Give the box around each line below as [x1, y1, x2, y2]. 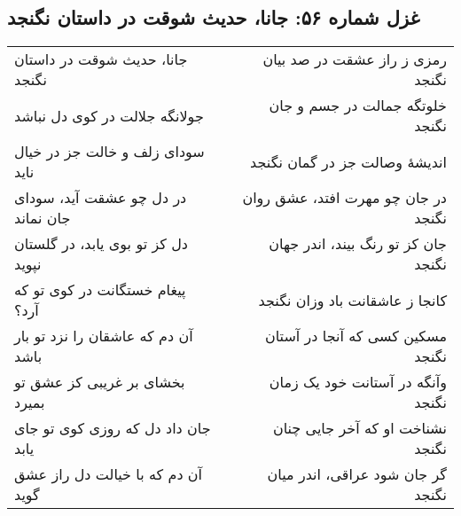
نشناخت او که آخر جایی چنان [272, 418, 447, 439]
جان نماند [14, 207, 71, 229]
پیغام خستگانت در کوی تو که [14, 279, 186, 301]
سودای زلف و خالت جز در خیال [14, 141, 205, 162]
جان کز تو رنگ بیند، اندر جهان [269, 233, 447, 254]
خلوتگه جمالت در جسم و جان [269, 95, 447, 116]
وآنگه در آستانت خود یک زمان [269, 371, 447, 393]
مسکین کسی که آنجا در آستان [264, 325, 447, 347]
